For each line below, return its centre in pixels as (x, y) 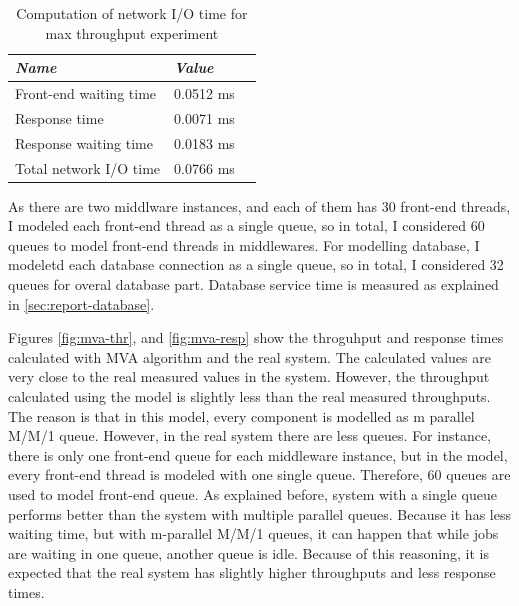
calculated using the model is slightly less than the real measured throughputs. (249, 396)
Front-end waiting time (86, 93)
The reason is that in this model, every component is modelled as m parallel (241, 415)
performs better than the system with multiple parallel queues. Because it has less (259, 513)
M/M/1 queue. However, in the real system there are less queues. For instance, (250, 435)
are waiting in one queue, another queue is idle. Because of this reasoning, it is (248, 552)
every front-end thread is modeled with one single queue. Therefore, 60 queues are (259, 474)
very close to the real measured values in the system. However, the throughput (249, 376)
